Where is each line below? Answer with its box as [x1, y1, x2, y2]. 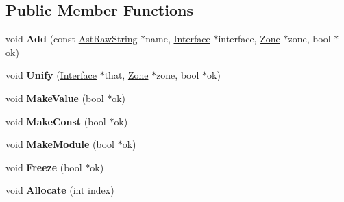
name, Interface [145, 31, 210, 46]
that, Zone [104, 68, 149, 82]
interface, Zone [218, 31, 280, 46]
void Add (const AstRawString [5, 31, 138, 46]
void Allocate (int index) [5, 183, 114, 197]
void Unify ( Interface [5, 68, 97, 82]
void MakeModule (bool [5, 137, 114, 151]
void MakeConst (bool [5, 114, 106, 128]
